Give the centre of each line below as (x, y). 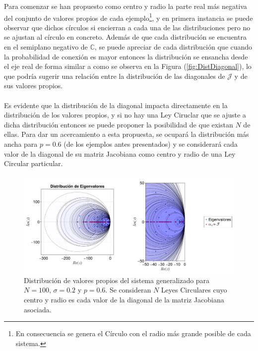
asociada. (38, 309)
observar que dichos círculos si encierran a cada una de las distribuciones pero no (127, 27)
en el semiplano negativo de (46, 47)
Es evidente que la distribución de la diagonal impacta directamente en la (116, 105)
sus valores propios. (33, 86)
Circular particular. (33, 163)
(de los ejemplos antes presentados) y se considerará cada (151, 144)
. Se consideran (128, 290)
